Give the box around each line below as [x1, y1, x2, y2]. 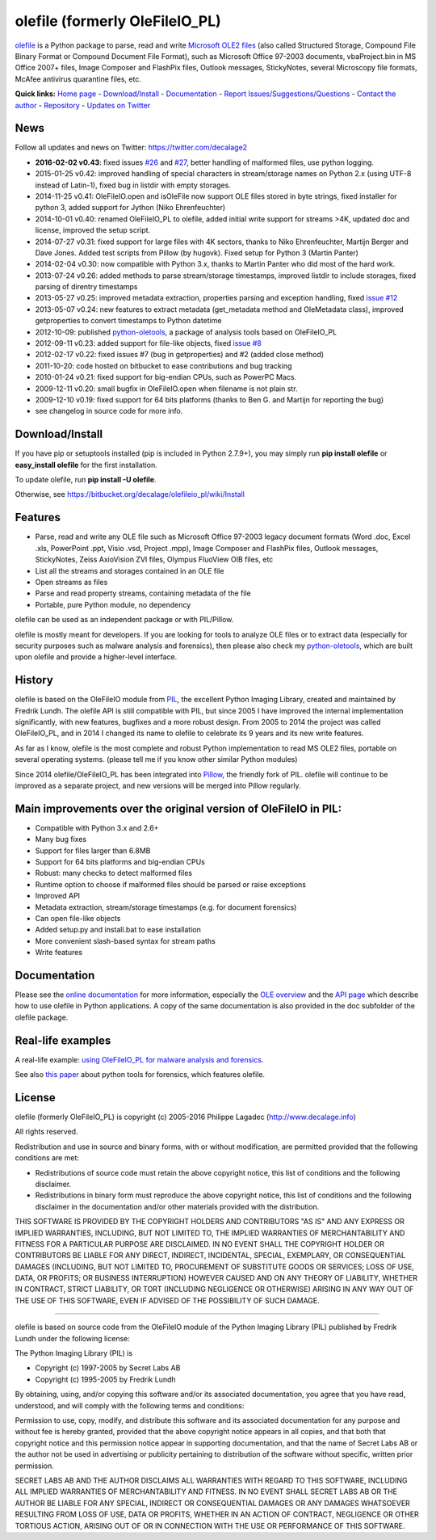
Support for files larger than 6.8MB [35, 845, 151, 856]
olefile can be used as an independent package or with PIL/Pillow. [15, 615, 234, 625]
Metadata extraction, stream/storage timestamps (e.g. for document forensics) [35, 902, 297, 912]
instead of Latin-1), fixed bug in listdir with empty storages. [35, 180, 232, 190]
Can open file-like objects [35, 913, 121, 923]
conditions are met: [15, 1153, 80, 1163]
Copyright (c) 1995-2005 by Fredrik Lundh [35, 1374, 177, 1384]
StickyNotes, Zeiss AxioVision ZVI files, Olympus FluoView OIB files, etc [35, 554, 274, 565]
